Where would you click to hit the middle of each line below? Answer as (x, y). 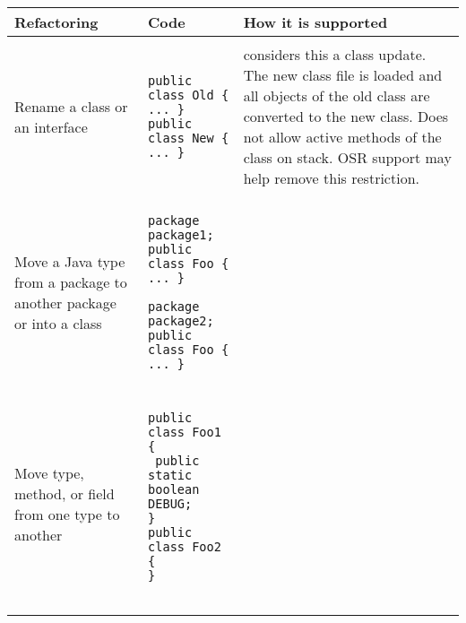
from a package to (71, 282)
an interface (51, 126)
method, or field (65, 493)
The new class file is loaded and (343, 75)
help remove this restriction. (331, 178)
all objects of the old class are (337, 95)
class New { (189, 138)
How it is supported (315, 22)
